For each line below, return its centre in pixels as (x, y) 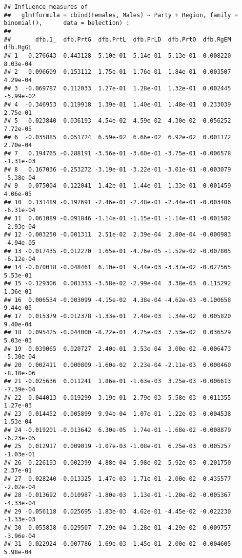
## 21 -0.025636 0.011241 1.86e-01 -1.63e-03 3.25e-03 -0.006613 (118, 381)
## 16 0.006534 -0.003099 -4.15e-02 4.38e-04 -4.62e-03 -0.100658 (118, 300)
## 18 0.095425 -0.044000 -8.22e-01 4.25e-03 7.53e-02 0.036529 (118, 333)
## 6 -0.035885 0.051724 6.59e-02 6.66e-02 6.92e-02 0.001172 (118, 137)
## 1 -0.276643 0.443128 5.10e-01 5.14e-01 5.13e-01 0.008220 (118, 55)
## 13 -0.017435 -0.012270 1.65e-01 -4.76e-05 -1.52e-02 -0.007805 (118, 251)
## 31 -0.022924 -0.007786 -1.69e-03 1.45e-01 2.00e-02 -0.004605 (118, 544)
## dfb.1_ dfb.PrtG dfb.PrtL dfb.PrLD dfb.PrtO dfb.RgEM (118, 39)
